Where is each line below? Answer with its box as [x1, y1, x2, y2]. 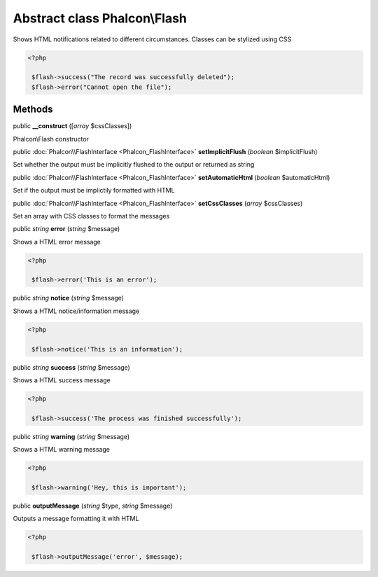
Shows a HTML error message [13, 237, 101, 246]
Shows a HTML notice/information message [13, 307, 140, 315]
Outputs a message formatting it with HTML [13, 515, 139, 523]
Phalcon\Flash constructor [13, 134, 89, 143]
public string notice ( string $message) [13, 294, 124, 303]
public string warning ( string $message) [13, 432, 129, 440]
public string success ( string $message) [13, 363, 131, 371]
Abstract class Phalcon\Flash [13, 11, 187, 26]
